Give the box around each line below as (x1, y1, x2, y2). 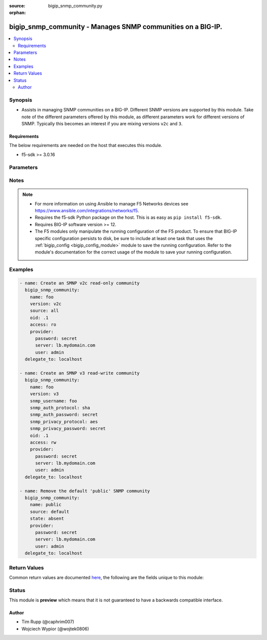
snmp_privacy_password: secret (30, 426, 106, 432)
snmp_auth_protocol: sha (30, 405, 90, 410)
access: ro (30, 322, 56, 328)
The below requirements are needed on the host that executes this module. (9, 143, 163, 148)
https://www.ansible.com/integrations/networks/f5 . (35, 208, 139, 214)
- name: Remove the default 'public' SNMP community (19, 488, 150, 493)
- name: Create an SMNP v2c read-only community (19, 280, 140, 286)
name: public (30, 502, 62, 507)
